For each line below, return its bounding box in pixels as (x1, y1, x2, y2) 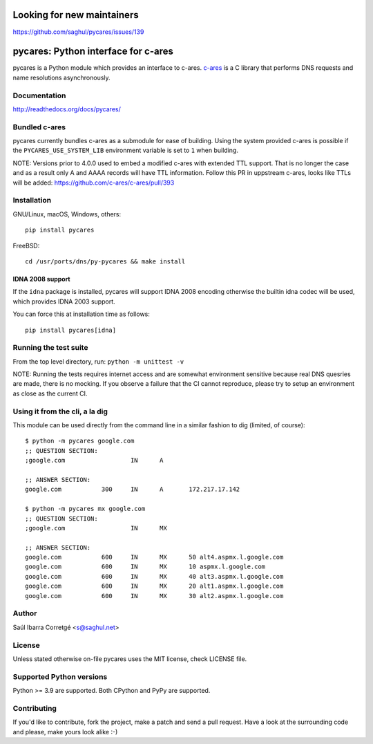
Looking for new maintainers (12, 9, 139, 21)
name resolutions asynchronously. (12, 73, 111, 82)
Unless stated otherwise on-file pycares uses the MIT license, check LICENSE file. (12, 654, 247, 663)
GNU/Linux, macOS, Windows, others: (12, 210, 122, 218)
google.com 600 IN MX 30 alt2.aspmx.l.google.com (25, 592, 284, 599)
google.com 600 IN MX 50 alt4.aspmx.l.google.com (25, 553, 284, 561)
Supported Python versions (12, 671, 108, 681)
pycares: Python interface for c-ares (12, 46, 174, 57)
